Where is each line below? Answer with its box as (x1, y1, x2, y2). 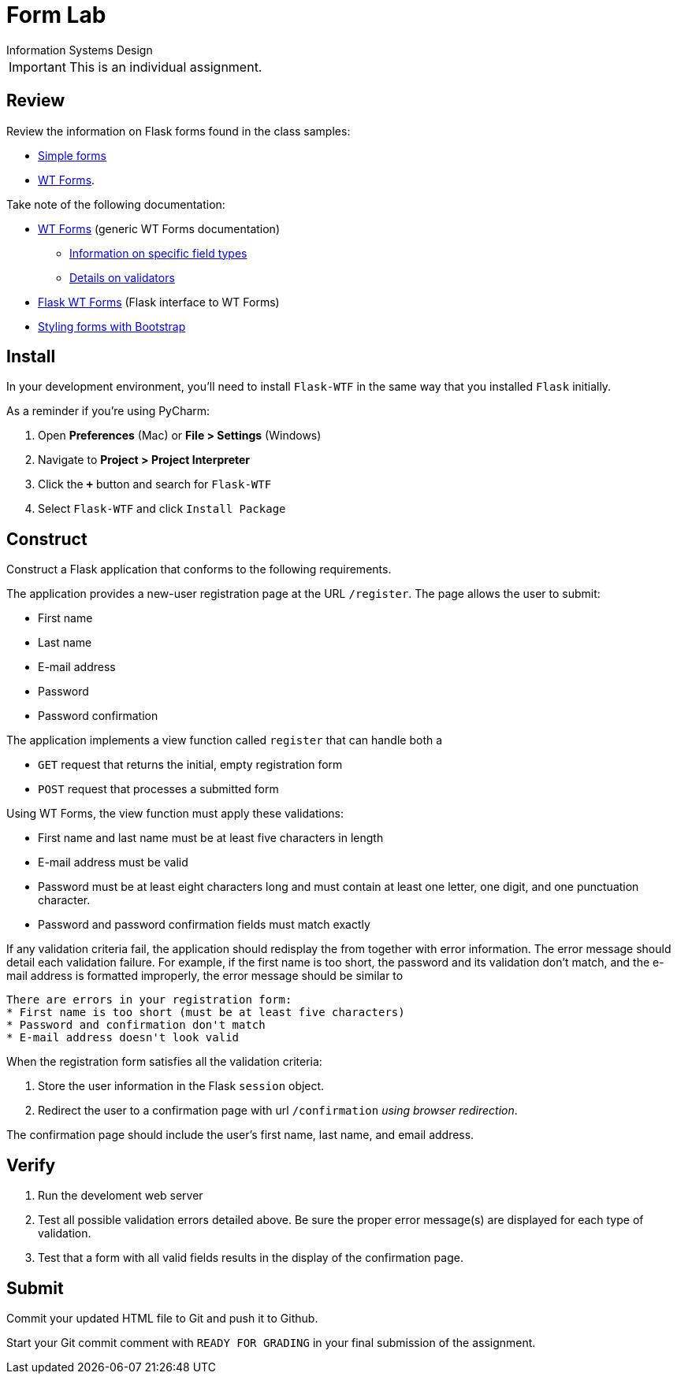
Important (9, 58, 66, 75)
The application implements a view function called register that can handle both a (6, 733, 443, 747)
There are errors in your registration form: (6, 993, 292, 1007)
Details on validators (69, 270, 175, 284)
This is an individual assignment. (69, 58, 262, 75)
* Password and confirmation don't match (6, 1018, 266, 1032)
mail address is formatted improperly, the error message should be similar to (6, 969, 404, 983)
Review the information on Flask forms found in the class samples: (6, 124, 351, 138)
